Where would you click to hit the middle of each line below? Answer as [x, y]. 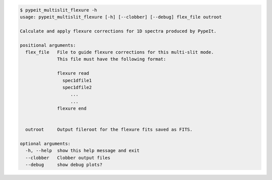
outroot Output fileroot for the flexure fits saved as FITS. [109, 130]
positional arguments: [48, 45]
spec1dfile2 [77, 87]
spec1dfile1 [77, 80]
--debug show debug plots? [64, 165]
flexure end [72, 109]
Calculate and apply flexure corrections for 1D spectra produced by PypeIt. [118, 31]
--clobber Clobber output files [68, 158]
